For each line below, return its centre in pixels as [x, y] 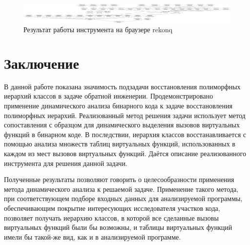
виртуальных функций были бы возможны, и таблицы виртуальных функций [118, 227]
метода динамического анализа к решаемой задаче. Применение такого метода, [121, 189]
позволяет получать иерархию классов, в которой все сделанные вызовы [111, 217]
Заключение [42, 63]
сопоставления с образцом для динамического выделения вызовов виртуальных [122, 125]
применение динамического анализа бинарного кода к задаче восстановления [118, 105]
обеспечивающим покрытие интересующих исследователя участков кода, [112, 208]
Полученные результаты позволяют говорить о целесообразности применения [119, 179]
